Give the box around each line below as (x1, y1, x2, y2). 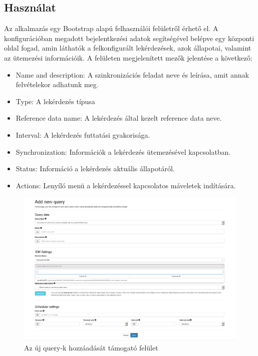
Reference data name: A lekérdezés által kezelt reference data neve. (16, 113, 222, 123)
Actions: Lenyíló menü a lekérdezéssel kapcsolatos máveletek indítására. (16, 180, 236, 190)
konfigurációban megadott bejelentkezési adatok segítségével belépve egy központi (4, 33, 254, 43)
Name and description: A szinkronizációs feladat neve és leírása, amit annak (16, 69, 249, 80)
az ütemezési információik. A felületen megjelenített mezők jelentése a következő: (4, 52, 252, 63)
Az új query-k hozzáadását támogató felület (24, 342, 158, 353)
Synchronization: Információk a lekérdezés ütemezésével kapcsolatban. (16, 146, 231, 157)
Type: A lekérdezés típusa (16, 96, 95, 106)
